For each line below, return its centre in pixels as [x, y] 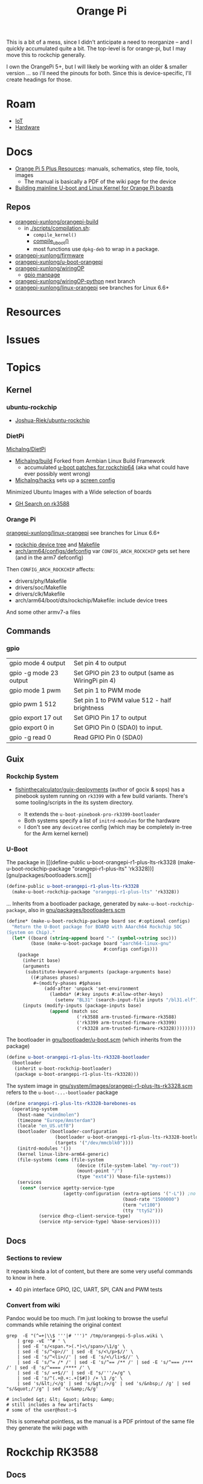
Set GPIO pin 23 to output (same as [124, 673]
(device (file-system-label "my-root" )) [128, 1166]
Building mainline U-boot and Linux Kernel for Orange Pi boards [94, 188]
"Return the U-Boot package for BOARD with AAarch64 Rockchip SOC [97, 927]
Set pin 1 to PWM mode [107, 691]
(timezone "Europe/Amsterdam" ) [56, 1120]
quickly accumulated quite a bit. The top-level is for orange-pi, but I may [96, 49]
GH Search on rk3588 [42, 504]
